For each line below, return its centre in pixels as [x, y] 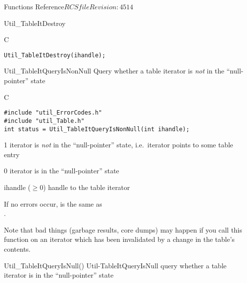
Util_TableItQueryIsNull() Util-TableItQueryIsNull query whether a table [115, 265]
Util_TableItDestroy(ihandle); [55, 55]
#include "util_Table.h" [44, 121]
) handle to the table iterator [87, 187]
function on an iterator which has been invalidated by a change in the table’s [119, 239]
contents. [17, 248]
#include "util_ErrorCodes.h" [53, 113]
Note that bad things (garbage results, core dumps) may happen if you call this [123, 229]
